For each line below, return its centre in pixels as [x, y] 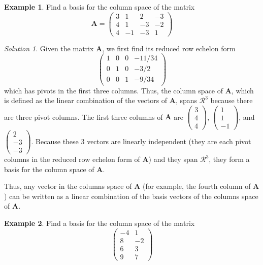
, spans [186, 100]
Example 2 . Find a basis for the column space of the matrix [100, 223]
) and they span [173, 159]
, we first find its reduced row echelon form [169, 48]
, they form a [229, 159]
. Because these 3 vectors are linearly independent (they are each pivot [141, 141]
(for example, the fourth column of [196, 186]
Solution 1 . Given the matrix [49, 48]
